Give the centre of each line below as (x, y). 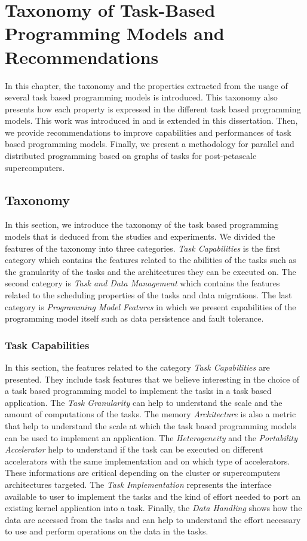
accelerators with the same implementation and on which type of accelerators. (148, 461)
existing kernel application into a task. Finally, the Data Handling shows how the (153, 508)
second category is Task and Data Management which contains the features (142, 283)
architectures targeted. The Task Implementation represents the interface (138, 484)
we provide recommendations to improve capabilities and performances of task (148, 132)
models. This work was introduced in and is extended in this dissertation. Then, (151, 120)
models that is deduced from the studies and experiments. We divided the (140, 236)
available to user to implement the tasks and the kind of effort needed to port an (153, 496)
